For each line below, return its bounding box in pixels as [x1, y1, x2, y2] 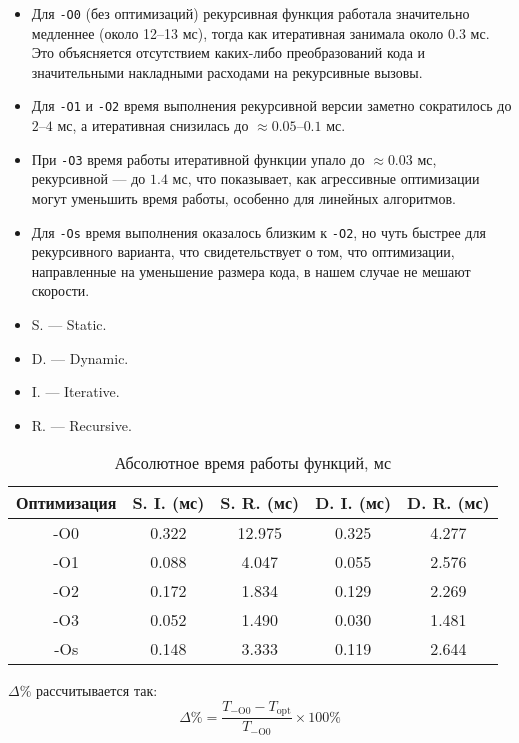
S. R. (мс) [220, 491, 300, 515]
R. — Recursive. [31, 414, 132, 435]
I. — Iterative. [31, 381, 120, 402]
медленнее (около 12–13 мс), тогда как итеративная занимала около [31, 22, 444, 43]
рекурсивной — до [31, 168, 146, 189]
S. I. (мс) [132, 491, 205, 515]
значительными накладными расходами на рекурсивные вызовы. [31, 61, 423, 82]
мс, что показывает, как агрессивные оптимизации [172, 168, 480, 189]
